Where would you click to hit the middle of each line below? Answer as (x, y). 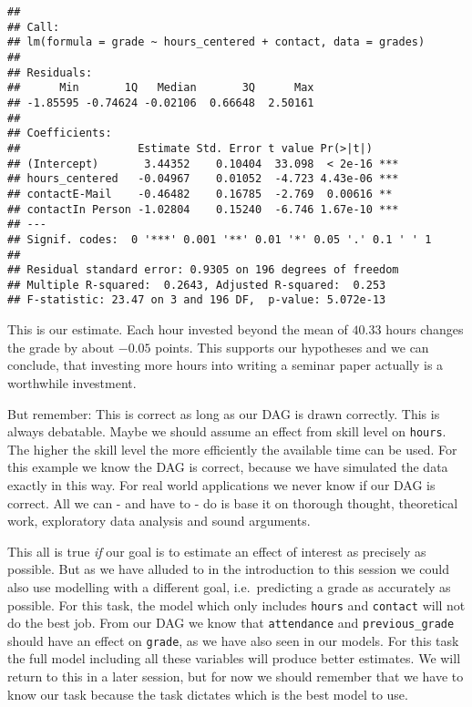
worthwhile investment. (72, 382)
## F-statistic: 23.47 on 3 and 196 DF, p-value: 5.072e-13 (197, 300)
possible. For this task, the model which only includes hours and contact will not (236, 605)
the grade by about (61, 347)
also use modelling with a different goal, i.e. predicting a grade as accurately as (229, 586)
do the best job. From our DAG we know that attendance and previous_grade (231, 623)
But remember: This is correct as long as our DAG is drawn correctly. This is (224, 413)
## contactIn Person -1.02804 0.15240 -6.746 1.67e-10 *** (203, 209)
